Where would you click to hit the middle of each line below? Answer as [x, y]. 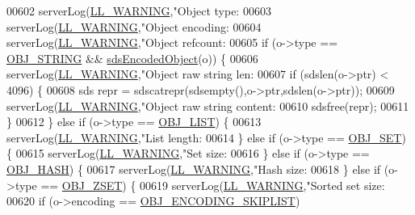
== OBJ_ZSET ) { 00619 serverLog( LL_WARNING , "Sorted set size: [213, 185]
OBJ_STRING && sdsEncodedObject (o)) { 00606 [132, 58]
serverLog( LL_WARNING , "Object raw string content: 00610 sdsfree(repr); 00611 [208, 105]
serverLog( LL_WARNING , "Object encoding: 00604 [134, 26]
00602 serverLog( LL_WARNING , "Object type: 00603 [139, 11]
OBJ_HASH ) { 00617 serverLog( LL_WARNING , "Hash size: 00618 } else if [194, 169]
